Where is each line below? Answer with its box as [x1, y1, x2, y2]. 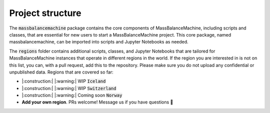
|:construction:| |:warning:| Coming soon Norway [21, 92, 122, 98]
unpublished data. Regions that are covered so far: [9, 69, 113, 75]
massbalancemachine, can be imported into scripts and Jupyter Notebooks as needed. [9, 39, 188, 45]
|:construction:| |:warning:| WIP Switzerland [21, 85, 116, 91]
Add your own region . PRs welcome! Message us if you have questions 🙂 [21, 99, 173, 105]
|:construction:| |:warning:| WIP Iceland [21, 78, 106, 84]
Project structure [9, 7, 81, 18]
